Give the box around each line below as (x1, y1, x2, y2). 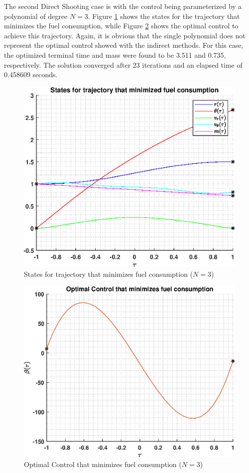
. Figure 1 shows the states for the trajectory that (88, 10, 240, 21)
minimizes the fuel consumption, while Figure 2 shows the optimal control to (4, 20, 239, 31)
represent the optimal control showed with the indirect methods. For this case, (4, 40, 244, 50)
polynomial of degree (4, 10, 68, 21)
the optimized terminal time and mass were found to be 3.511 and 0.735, (4, 49, 226, 60)
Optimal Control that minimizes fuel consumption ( (24, 459, 182, 469)
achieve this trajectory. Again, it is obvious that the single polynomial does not (4, 30, 246, 40)
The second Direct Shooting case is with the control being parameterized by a (4, 1, 242, 11)
